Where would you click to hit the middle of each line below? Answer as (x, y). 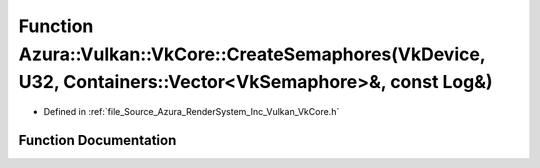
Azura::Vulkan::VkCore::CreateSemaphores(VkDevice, (252, 54)
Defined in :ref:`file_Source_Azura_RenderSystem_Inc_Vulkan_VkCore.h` (191, 112)
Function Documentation (97, 140)
